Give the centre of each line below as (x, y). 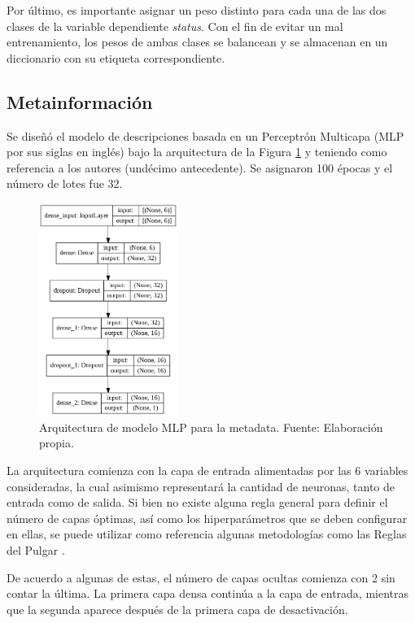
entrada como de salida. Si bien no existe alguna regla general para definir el (197, 502)
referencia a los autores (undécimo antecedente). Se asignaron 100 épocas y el (200, 167)
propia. (57, 443)
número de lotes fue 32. (65, 183)
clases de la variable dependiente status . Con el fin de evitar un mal (175, 26)
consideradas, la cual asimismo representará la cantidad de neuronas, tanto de (201, 486)
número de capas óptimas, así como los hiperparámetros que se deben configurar (207, 518)
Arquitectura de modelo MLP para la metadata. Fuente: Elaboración (211, 427)
